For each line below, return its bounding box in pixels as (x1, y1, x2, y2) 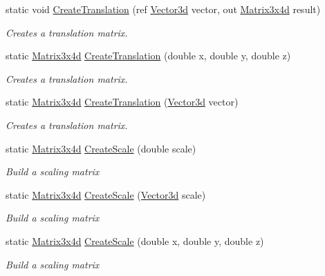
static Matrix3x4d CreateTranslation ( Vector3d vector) (6, 95, 239, 109)
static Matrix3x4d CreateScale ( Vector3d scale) (6, 187, 206, 201)
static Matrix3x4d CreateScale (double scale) (6, 141, 196, 155)
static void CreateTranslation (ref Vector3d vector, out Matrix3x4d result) (6, 2, 321, 16)
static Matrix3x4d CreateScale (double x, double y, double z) (6, 233, 264, 248)
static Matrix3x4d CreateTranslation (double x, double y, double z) (6, 48, 291, 63)
